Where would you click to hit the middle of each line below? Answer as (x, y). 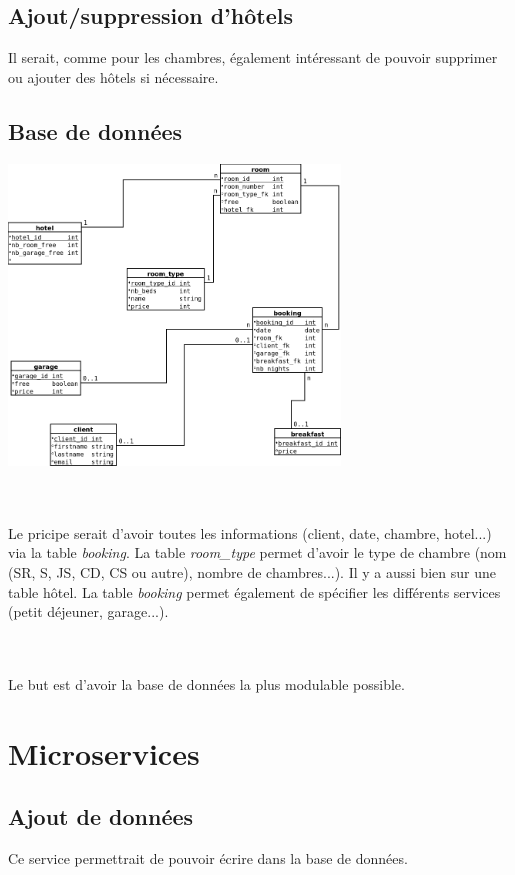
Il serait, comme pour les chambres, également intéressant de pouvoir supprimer (253, 57)
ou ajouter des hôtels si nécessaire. (113, 76)
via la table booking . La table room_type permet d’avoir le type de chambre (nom (257, 552)
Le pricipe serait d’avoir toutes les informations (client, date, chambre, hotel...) (250, 532)
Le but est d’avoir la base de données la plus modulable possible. (206, 683)
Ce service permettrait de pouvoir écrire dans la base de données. (208, 858)
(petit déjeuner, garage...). (88, 611)
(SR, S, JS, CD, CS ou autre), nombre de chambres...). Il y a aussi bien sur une (252, 571)
